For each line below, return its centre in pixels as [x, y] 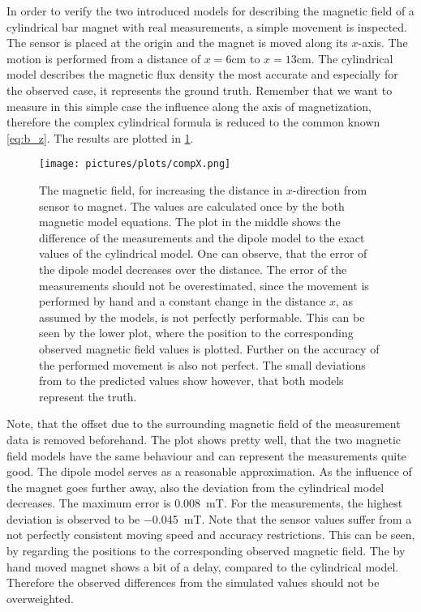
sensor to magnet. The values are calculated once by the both [192, 205]
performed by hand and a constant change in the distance [183, 301]
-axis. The [383, 43]
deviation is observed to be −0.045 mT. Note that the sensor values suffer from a [209, 518]
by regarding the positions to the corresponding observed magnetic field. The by [206, 551]
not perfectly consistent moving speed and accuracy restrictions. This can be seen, [211, 535]
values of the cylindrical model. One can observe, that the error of [203, 253]
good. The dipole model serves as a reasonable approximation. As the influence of [209, 471]
